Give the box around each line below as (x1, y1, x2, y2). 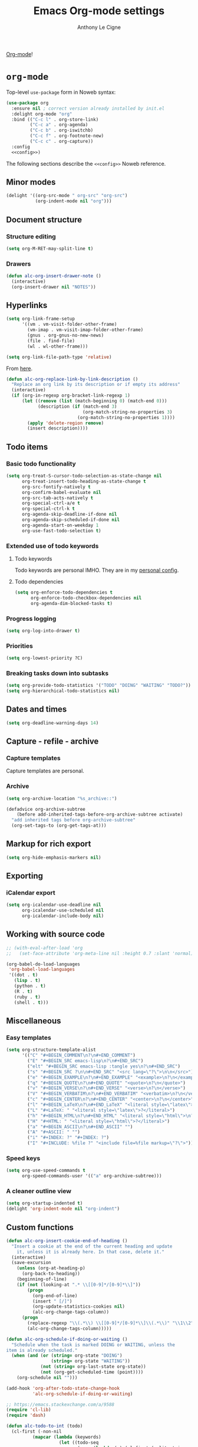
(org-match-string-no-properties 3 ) (82, 409, 173, 415)
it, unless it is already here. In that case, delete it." (16, 1249, 165, 1255)
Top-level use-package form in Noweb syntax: (6, 89, 116, 96)
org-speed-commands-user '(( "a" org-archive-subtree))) (21, 1173, 162, 1179)
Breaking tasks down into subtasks (6, 669, 109, 677)
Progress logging (6, 614, 57, 623)
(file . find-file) (27, 338, 75, 343)
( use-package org (6, 100, 49, 106)
